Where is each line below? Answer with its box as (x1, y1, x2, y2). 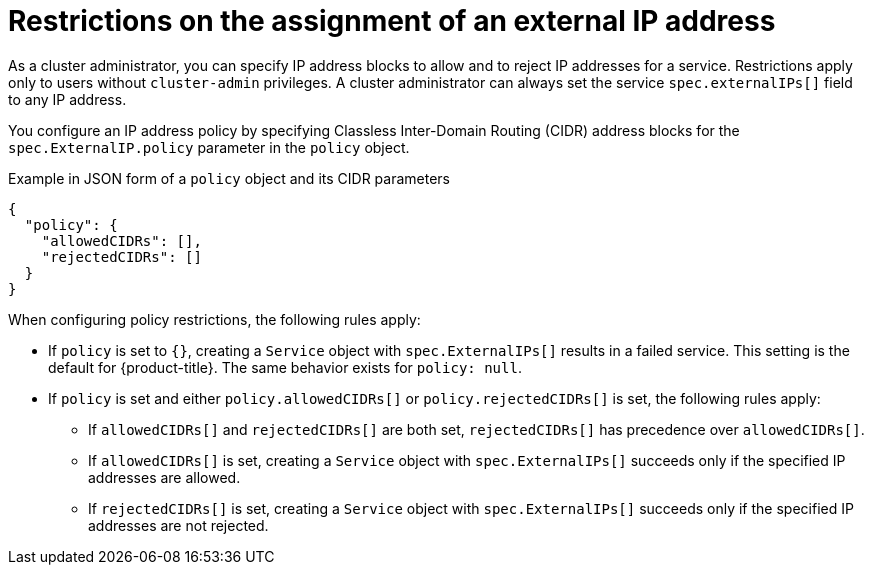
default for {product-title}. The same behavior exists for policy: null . (48, 358, 522, 376)
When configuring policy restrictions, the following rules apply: (8, 310, 421, 328)
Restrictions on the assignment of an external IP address (8, 4, 776, 38)
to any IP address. (8, 90, 127, 108)
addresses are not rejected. (88, 516, 269, 534)
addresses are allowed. (88, 468, 241, 486)
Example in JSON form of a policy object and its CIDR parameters (8, 169, 450, 187)
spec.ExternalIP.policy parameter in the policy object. (8, 138, 410, 156)
